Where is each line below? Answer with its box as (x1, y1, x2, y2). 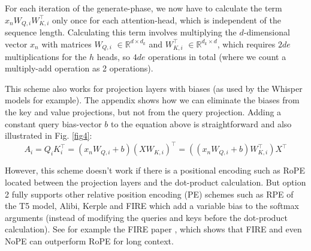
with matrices (41, 37, 92, 50)
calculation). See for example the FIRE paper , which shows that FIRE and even (5, 223, 302, 235)
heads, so (96, 50, 131, 62)
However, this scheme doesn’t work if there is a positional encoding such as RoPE (5, 164, 305, 177)
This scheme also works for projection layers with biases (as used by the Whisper (5, 82, 303, 94)
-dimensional (243, 26, 290, 38)
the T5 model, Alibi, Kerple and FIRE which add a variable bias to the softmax (5, 199, 299, 212)
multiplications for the (5, 50, 87, 62)
